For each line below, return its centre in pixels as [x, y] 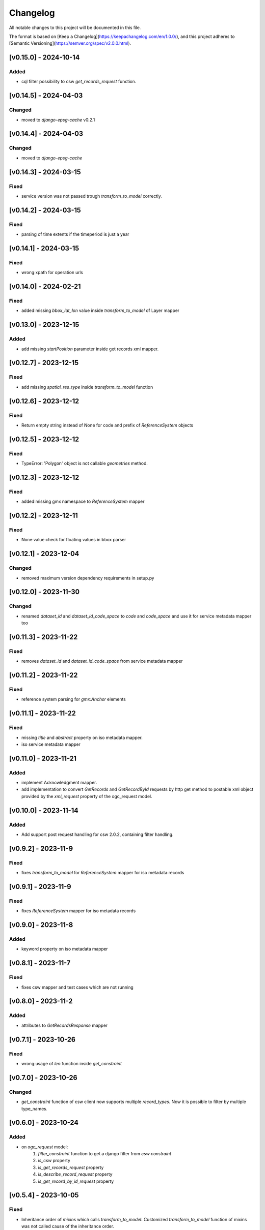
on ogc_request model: [45, 1147]
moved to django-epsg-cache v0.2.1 [58, 120]
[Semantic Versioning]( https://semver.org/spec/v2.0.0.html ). [70, 43]
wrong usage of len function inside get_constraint [72, 1063]
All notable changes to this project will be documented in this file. [75, 28]
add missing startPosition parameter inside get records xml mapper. [90, 349]
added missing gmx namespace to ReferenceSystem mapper [83, 501]
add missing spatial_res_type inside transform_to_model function [87, 387]
